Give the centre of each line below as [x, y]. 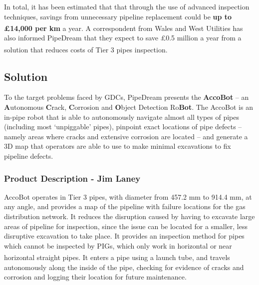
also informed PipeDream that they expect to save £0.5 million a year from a [123, 38]
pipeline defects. [29, 156]
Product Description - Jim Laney [72, 178]
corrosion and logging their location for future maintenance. [95, 277]
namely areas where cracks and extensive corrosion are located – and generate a [126, 136]
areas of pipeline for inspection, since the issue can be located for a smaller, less [126, 226]
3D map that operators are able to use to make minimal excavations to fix [118, 146]
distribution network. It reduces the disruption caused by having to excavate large [129, 216]
